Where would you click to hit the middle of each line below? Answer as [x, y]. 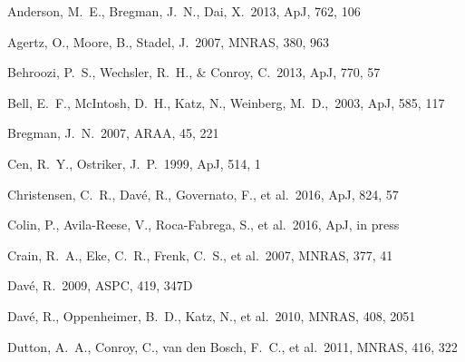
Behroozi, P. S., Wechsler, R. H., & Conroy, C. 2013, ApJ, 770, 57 [194, 72]
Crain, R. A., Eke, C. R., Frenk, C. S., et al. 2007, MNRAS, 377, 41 [200, 254]
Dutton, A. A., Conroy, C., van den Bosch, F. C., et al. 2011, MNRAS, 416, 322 [232, 346]
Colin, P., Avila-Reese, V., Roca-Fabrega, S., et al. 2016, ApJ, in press [203, 225]
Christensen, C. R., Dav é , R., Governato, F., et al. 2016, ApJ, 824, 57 [203, 194]
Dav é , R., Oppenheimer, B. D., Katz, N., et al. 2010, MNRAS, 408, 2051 [212, 315]
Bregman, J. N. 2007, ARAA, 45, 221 [113, 133]
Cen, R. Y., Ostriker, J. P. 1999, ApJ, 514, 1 [134, 163]
